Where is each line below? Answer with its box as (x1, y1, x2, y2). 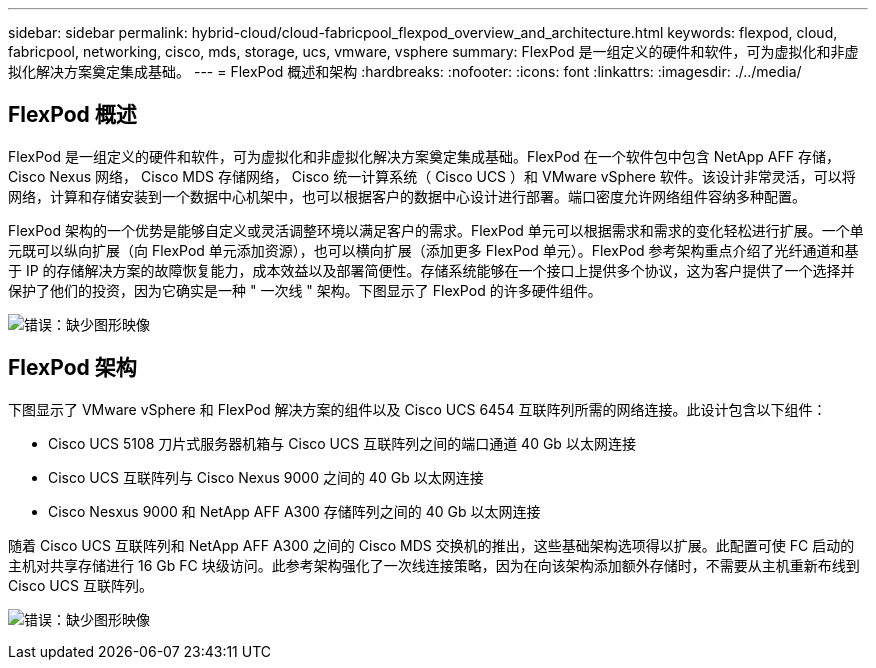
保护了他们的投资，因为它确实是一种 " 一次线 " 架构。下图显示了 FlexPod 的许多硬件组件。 (8, 281, 602, 299)
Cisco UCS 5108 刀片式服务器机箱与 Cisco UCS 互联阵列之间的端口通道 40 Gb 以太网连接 (48, 434, 636, 452)
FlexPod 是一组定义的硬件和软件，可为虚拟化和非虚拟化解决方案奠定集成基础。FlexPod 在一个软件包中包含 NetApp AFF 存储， (8, 147, 840, 165)
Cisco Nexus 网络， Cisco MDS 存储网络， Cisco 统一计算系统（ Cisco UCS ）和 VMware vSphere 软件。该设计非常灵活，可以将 (8, 167, 856, 185)
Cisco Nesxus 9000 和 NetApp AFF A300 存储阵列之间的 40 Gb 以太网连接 (48, 502, 541, 520)
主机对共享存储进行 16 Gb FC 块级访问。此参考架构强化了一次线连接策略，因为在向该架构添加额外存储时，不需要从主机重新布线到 (8, 556, 860, 574)
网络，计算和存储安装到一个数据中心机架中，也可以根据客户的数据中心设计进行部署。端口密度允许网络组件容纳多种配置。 (8, 187, 806, 205)
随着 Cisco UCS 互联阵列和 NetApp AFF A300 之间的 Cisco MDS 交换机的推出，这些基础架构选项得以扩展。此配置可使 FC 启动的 (8, 536, 855, 554)
